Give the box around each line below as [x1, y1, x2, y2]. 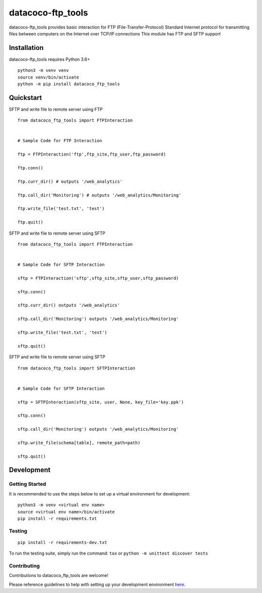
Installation [9, 44, 44, 52]
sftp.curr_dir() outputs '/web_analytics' [17, 303, 120, 308]
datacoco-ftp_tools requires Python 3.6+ [9, 56, 90, 62]
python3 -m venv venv [17, 68, 69, 73]
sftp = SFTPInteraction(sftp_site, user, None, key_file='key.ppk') [17, 399, 184, 405]
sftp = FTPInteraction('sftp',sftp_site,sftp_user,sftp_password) [17, 275, 179, 281]
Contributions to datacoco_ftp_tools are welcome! [9, 573, 109, 578]
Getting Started [9, 481, 46, 487]
